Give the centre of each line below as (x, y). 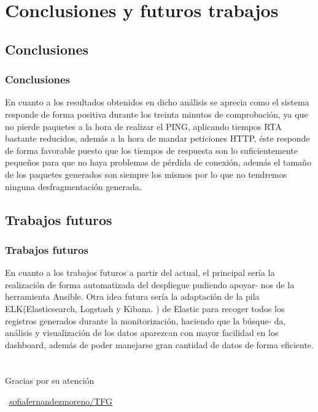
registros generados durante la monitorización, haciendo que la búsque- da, (145, 320)
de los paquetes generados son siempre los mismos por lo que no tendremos (146, 174)
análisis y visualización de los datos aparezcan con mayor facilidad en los (142, 333)
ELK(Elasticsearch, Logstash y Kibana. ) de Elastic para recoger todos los (145, 308)
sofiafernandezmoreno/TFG (61, 401)
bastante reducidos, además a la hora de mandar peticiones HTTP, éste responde (157, 138)
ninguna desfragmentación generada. (73, 186)
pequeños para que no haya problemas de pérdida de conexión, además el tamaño (158, 162)
